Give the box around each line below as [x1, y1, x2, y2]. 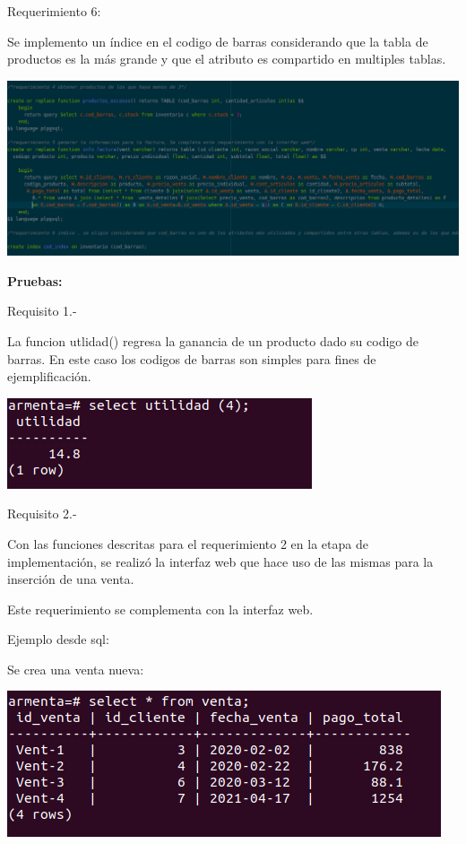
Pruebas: [7, 271, 63, 290]
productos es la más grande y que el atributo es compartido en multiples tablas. [7, 49, 446, 68]
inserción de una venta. [7, 570, 134, 588]
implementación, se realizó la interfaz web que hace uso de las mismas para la [7, 552, 434, 570]
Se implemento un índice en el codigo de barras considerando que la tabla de [7, 31, 428, 50]
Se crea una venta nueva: [7, 659, 144, 678]
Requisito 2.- [7, 504, 77, 523]
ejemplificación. [7, 367, 91, 386]
